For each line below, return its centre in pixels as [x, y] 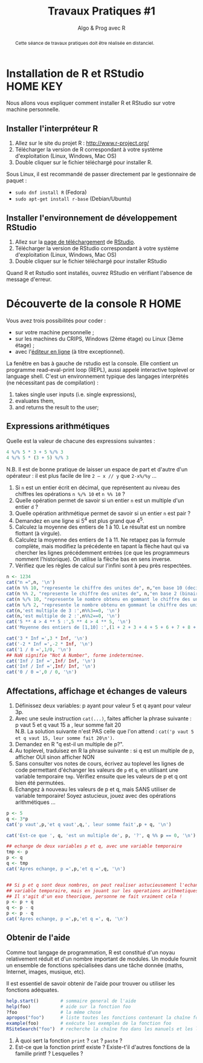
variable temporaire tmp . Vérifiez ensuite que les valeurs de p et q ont [101, 776]
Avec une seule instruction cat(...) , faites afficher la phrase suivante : [103, 718]
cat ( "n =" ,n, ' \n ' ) [31, 583]
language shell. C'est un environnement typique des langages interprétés [98, 376]
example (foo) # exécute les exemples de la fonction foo [89, 1024]
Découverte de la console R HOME [94, 304]
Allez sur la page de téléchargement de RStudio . [75, 242]
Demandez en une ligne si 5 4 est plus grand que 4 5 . [80, 520]
